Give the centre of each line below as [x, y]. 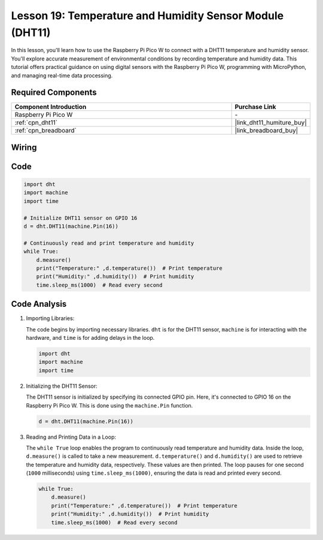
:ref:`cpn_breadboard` [46, 131]
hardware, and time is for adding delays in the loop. [90, 338]
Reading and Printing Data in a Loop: [71, 437]
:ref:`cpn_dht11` [36, 123]
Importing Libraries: [50, 318]
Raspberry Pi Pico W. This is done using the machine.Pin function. [109, 405]
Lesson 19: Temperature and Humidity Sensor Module [147, 16]
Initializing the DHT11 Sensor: [62, 386]
